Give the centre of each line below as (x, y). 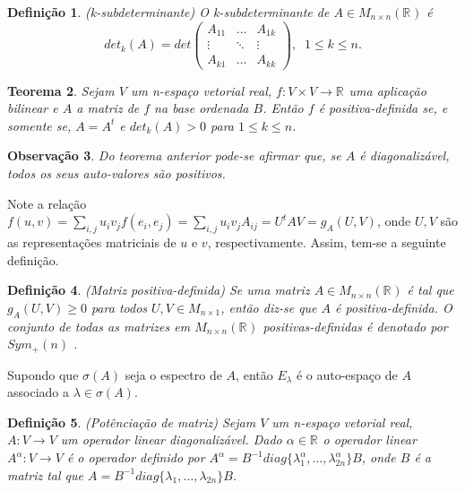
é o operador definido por (136, 457)
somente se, (39, 125)
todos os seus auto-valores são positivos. (116, 173)
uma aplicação (387, 90)
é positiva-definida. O (394, 307)
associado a (38, 392)
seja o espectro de (173, 374)
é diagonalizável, (405, 155)
